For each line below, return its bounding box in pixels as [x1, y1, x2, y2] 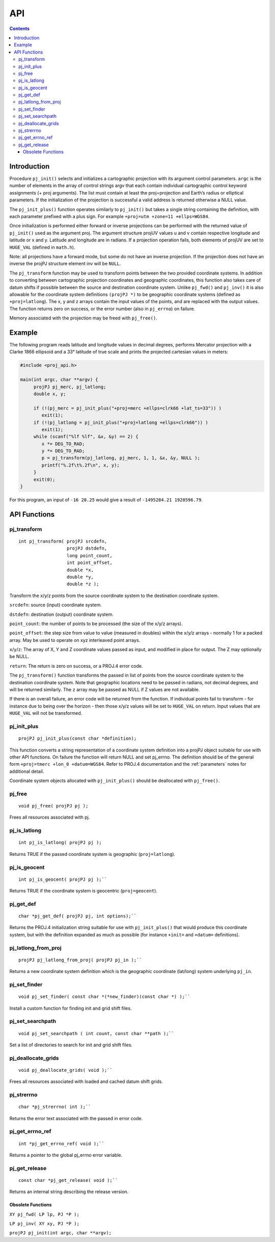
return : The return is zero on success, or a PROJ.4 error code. [9, 663, 143, 669]
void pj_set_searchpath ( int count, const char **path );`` [18, 1031, 174, 1036]
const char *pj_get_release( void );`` [18, 1177, 118, 1183]
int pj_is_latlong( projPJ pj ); [18, 840, 102, 846]
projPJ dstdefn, [66, 546, 107, 551]
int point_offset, [66, 560, 113, 565]
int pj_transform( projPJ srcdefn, [18, 538, 107, 544]
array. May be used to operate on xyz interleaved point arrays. [9, 637, 141, 643]
